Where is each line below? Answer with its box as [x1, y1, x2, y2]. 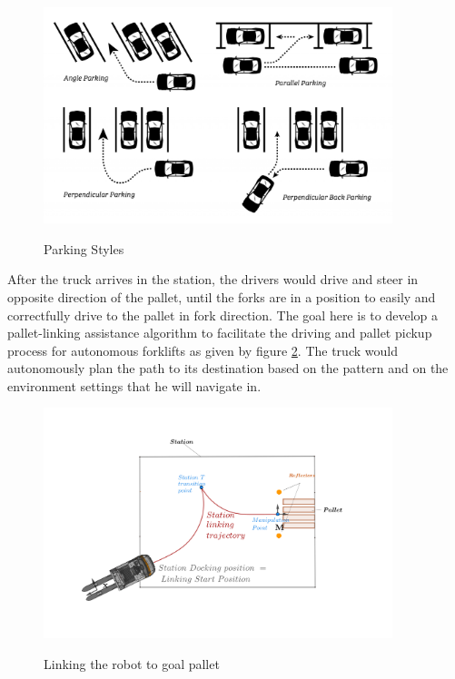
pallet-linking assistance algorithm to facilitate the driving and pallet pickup [7, 323, 432, 342]
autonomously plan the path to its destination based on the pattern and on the [7, 359, 449, 378]
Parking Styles [44, 239, 124, 258]
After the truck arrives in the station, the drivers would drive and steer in [7, 270, 419, 289]
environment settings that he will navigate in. [7, 376, 262, 395]
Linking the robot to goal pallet [44, 654, 220, 673]
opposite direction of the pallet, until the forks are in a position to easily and [7, 287, 436, 306]
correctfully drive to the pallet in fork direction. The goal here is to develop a [7, 305, 438, 324]
